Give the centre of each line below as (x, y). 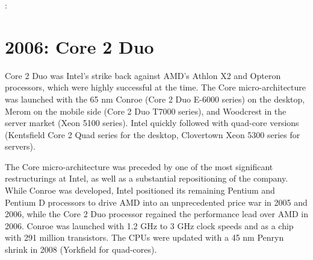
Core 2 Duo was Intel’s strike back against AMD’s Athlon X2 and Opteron (143, 75)
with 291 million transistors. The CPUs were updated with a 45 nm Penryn (144, 237)
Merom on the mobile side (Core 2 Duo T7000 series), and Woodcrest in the (146, 111)
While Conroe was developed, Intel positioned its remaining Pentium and (140, 190)
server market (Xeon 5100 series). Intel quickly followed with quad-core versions (152, 123)
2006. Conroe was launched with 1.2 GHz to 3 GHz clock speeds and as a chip (149, 225)
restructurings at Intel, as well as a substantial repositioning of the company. (147, 178)
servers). (20, 146)
